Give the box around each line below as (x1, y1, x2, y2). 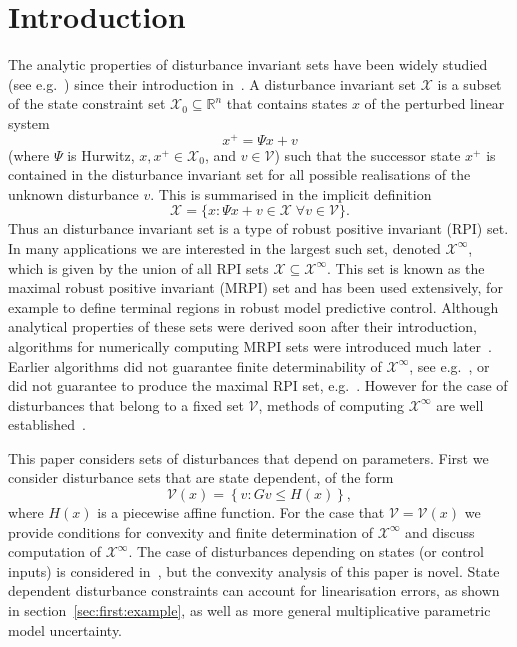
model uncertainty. (8, 619, 123, 640)
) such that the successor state (274, 144, 461, 165)
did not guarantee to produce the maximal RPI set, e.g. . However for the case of (8, 375, 508, 396)
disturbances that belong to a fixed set (8, 394, 244, 415)
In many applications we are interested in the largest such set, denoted (8, 237, 441, 258)
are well (436, 394, 484, 415)
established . (8, 414, 86, 435)
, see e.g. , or (409, 355, 490, 376)
